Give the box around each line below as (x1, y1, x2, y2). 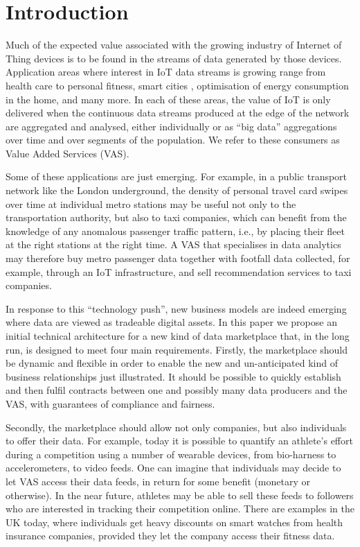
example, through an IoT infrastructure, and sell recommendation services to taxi (6, 264, 352, 279)
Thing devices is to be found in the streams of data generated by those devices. (6, 51, 342, 65)
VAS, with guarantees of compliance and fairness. (6, 396, 215, 410)
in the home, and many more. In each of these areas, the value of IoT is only (6, 92, 331, 106)
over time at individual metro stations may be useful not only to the (6, 196, 296, 211)
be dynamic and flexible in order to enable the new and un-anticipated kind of (6, 356, 339, 370)
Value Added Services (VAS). (6, 146, 129, 160)
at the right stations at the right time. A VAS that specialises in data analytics (6, 237, 341, 252)
